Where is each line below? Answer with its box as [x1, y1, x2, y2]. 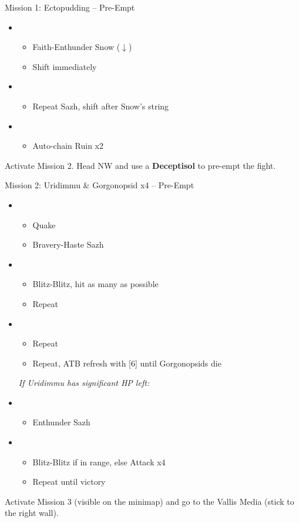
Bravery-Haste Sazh [32, 238, 104, 251]
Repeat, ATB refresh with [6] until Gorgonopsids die [32, 357, 221, 369]
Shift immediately [32, 60, 97, 72]
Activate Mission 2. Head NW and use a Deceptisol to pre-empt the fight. [5, 159, 276, 171]
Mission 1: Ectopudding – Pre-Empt [5, 1, 135, 13]
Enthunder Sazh [32, 416, 90, 428]
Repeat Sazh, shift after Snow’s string [32, 99, 169, 112]
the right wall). [5, 507, 59, 519]
